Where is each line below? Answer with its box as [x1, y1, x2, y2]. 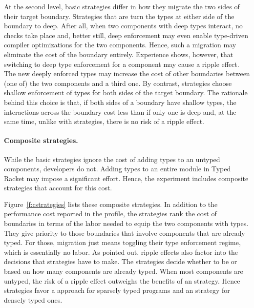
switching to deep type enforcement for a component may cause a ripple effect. [4, 59, 239, 69]
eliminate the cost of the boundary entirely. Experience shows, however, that [4, 49, 233, 59]
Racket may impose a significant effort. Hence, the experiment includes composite [4, 173, 249, 183]
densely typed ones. [4, 294, 63, 305]
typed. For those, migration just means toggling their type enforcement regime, [4, 237, 241, 247]
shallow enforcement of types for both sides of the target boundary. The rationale [4, 87, 248, 98]
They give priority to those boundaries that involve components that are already [4, 227, 245, 238]
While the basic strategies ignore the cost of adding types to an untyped [4, 154, 220, 164]
